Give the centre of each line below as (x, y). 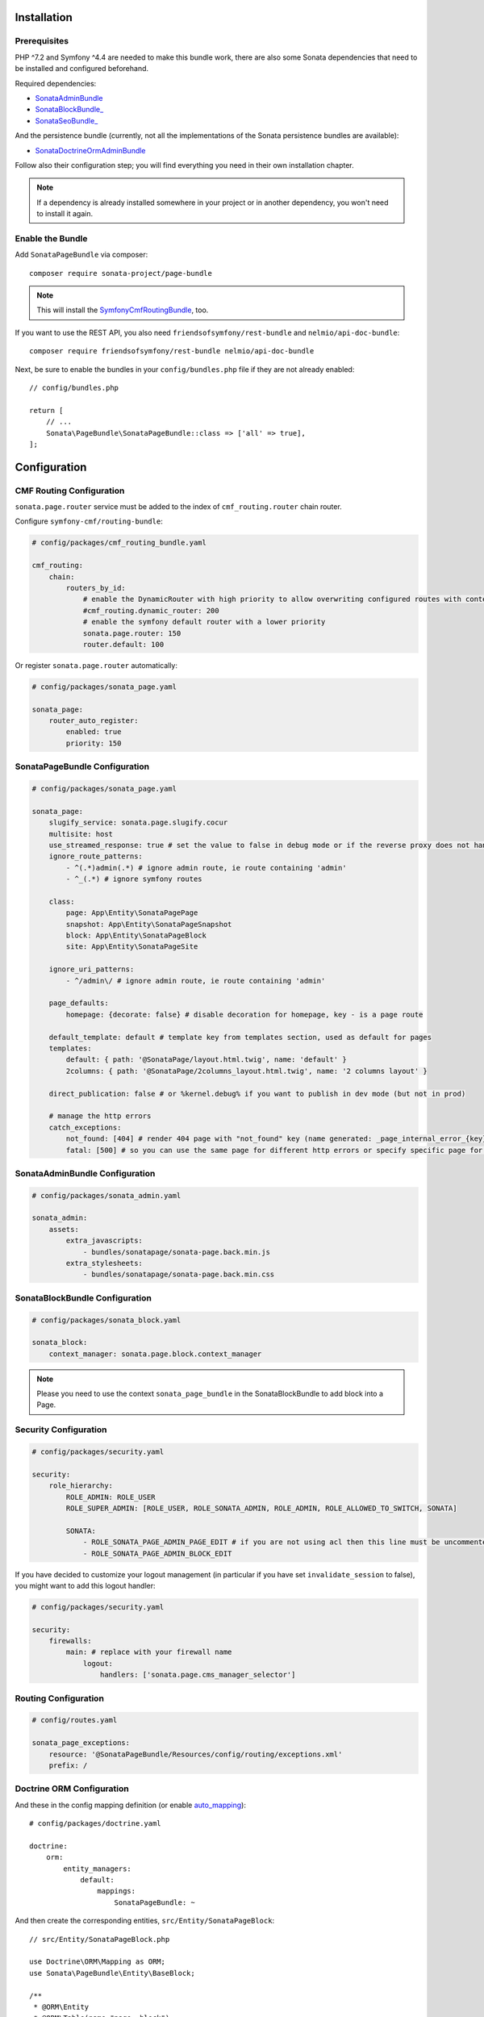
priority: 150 (94, 743)
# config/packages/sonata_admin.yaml (106, 1195)
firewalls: (70, 1641)
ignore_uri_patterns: (92, 969)
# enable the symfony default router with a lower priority (204, 622)
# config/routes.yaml (75, 1720)
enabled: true (94, 732)
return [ (46, 410)
